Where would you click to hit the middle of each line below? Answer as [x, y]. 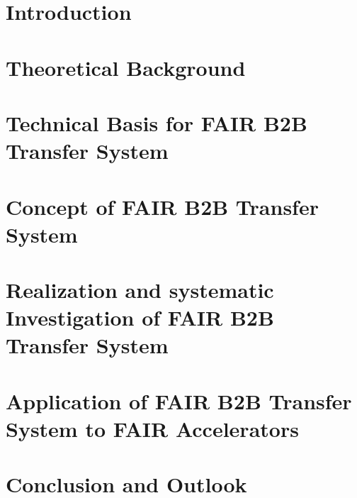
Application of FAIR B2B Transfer [179, 400]
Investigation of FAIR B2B [140, 317]
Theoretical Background [126, 67]
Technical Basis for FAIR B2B [157, 122]
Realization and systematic [140, 290]
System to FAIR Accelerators [152, 428]
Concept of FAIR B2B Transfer [162, 206]
